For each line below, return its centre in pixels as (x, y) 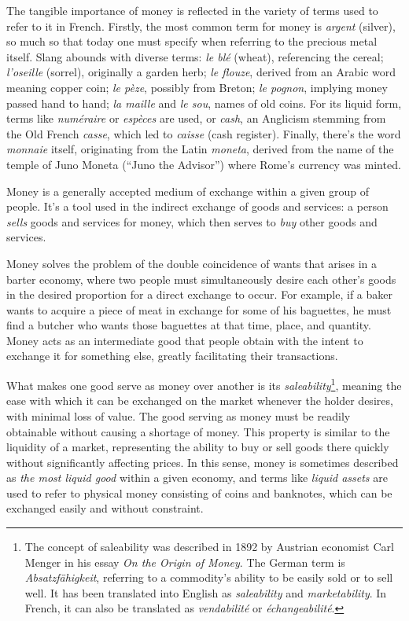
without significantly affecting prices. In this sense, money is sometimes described (203, 462)
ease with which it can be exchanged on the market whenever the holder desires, (200, 401)
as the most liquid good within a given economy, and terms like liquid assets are (197, 478)
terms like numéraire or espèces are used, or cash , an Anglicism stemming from (196, 118)
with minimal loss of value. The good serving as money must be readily (179, 415)
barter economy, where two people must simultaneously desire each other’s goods (201, 279)
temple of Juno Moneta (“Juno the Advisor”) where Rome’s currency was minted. (204, 164)
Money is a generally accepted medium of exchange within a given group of (188, 191)
